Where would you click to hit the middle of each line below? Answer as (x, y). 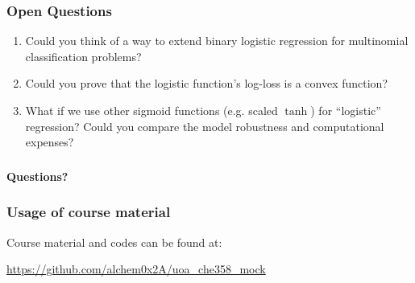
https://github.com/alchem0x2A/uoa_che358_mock (136, 269)
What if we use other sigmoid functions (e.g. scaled (151, 110)
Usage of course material (89, 212)
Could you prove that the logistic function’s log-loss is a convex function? (206, 83)
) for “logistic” (346, 110)
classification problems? (83, 56)
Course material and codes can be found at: (114, 242)
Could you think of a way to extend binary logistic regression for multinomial (217, 41)
